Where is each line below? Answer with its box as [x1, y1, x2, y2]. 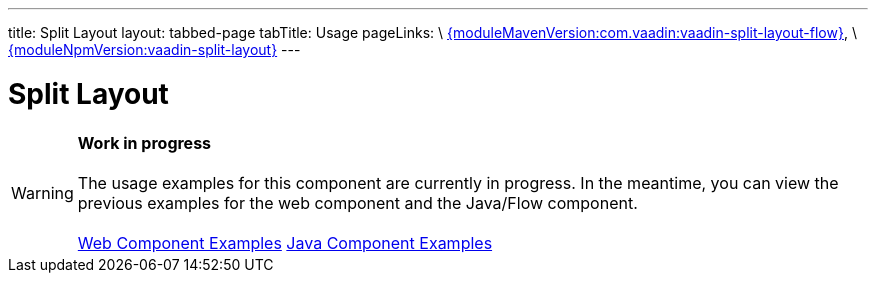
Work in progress [77, 132, 212, 153]
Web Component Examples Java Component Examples [77, 232, 493, 253]
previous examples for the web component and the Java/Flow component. [77, 192, 638, 213]
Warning [11, 182, 74, 203]
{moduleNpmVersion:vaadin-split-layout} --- [8, 41, 301, 58]
